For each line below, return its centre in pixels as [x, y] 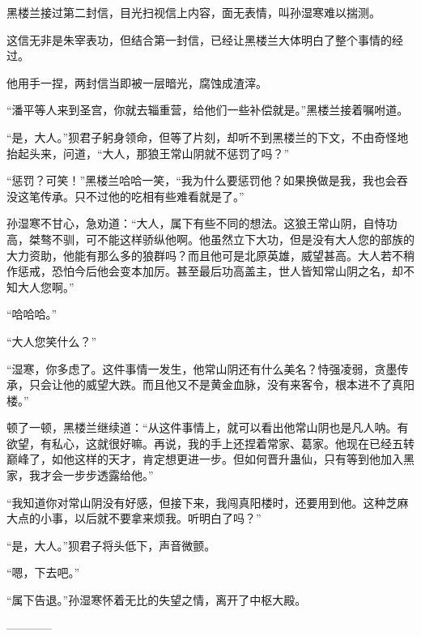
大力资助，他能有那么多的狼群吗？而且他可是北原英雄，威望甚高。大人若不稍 [210, 255]
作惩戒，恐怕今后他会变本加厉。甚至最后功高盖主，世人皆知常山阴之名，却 [205, 271]
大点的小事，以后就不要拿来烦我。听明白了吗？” [134, 518]
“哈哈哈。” [32, 314]
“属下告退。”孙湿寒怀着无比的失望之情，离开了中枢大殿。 [157, 600]
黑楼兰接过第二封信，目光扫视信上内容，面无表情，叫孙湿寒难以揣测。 [193, 12]
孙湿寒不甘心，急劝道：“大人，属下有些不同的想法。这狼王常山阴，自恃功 [202, 223]
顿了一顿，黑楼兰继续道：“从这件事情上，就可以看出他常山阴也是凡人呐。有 [208, 427]
